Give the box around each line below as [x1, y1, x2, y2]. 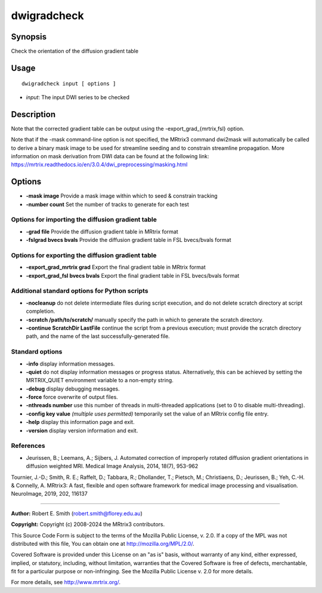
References [11, 442, 45, 450]
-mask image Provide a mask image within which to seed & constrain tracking [26, 192, 218, 199]
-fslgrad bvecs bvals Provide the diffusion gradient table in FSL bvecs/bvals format [26, 236, 231, 244]
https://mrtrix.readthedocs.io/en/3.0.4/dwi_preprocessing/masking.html [11, 161, 188, 168]
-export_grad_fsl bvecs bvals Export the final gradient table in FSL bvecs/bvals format [26, 272, 240, 279]
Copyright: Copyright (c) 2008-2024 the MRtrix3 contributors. [11, 521, 165, 528]
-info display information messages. [26, 360, 115, 367]
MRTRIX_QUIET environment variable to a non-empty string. [26, 377, 174, 384]
